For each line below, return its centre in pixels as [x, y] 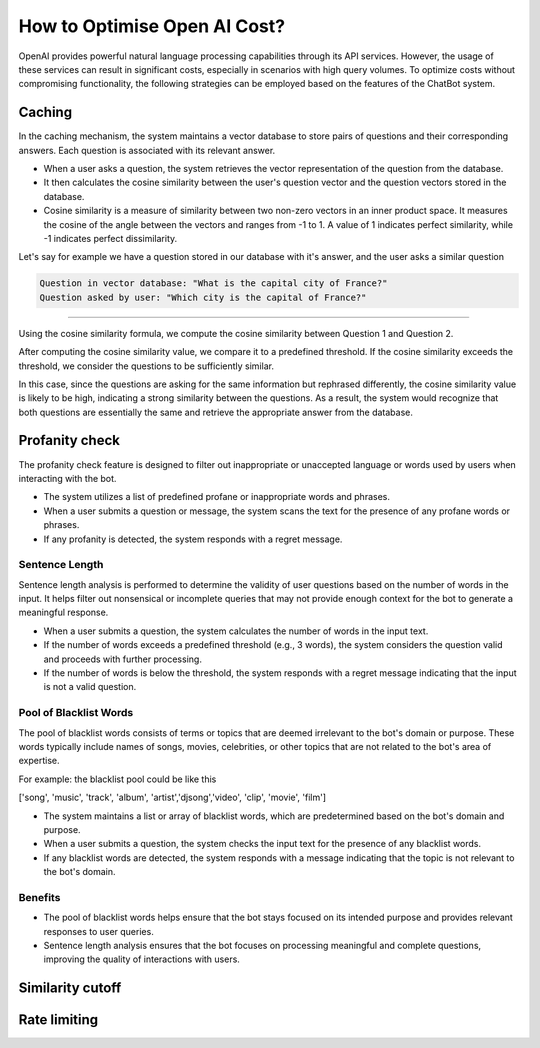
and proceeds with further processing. [122, 659]
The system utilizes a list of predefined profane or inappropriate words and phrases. [216, 497]
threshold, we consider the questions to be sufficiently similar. [146, 366]
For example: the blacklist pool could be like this [117, 779]
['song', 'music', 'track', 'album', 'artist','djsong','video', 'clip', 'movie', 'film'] [172, 797]
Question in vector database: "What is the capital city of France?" [213, 283]
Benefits [39, 897]
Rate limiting [58, 1020]
